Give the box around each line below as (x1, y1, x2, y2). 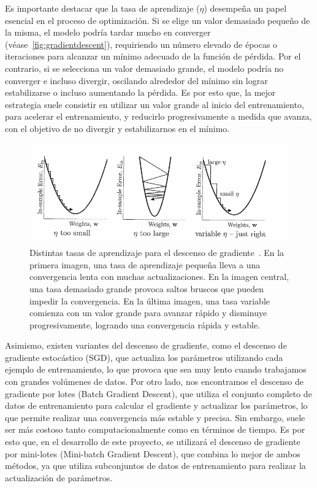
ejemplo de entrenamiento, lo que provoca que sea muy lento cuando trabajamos (5, 363, 307, 376)
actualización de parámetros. (5, 471, 113, 484)
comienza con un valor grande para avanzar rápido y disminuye (29, 306, 267, 319)
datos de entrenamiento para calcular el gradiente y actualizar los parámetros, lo (5, 399, 308, 412)
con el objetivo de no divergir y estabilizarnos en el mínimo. (5, 122, 230, 134)
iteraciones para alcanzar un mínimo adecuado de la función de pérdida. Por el (5, 50, 301, 63)
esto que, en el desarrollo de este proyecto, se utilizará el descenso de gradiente (5, 435, 300, 448)
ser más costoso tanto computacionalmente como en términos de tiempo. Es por (5, 423, 305, 436)
